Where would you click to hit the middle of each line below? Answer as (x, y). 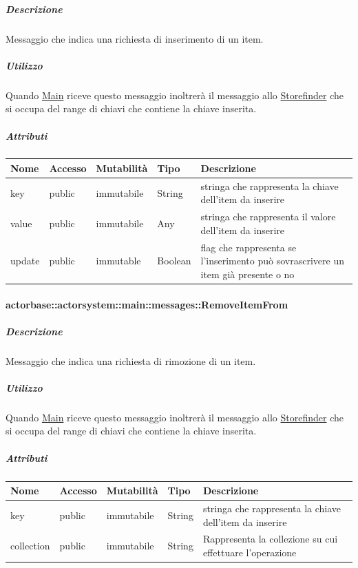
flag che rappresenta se (249, 247)
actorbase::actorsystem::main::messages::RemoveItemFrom (147, 304)
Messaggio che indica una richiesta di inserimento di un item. (135, 38)
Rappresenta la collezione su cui (270, 539)
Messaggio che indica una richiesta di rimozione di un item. (131, 360)
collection (30, 546)
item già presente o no (248, 274)
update (25, 261)
